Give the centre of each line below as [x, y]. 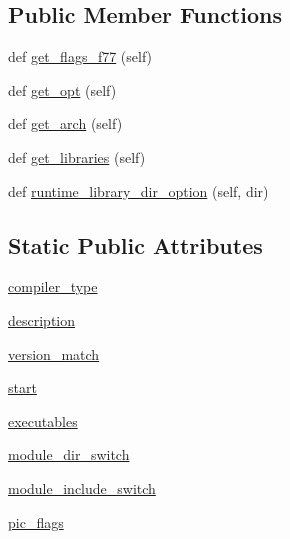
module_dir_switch [69, 454]
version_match [54, 353]
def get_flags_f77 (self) [80, 56]
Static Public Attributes [135, 244]
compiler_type [53, 286]
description [42, 319]
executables [43, 420]
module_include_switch [82, 487]
